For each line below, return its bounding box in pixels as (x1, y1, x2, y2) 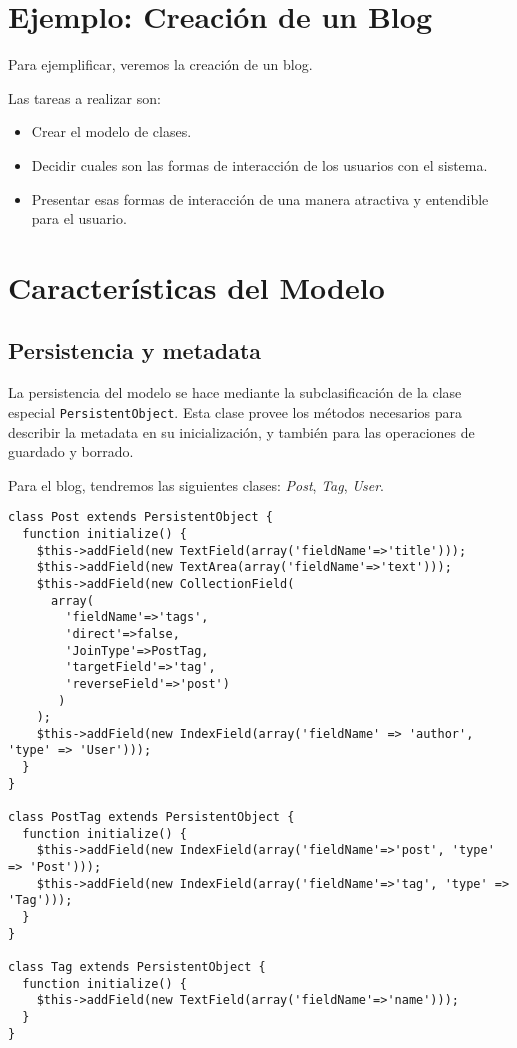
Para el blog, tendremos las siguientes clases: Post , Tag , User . (8, 474, 384, 495)
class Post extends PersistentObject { (8, 510, 273, 525)
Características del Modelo (8, 266, 385, 307)
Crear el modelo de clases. (31, 121, 192, 142)
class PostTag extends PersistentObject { (8, 810, 295, 825)
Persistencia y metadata (8, 335, 262, 366)
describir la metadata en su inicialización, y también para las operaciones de (8, 421, 475, 442)
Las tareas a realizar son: (8, 87, 161, 108)
